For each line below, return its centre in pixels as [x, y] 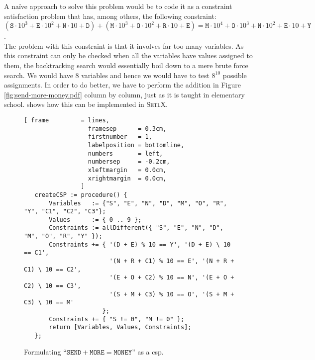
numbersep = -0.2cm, [129, 162]
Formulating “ [45, 351]
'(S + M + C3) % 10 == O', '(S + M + [172, 294]
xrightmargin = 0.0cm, [127, 178]
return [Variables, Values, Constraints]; [120, 327]
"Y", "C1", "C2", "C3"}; [65, 212]
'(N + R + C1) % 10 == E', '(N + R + [172, 261]
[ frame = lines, [67, 120]
